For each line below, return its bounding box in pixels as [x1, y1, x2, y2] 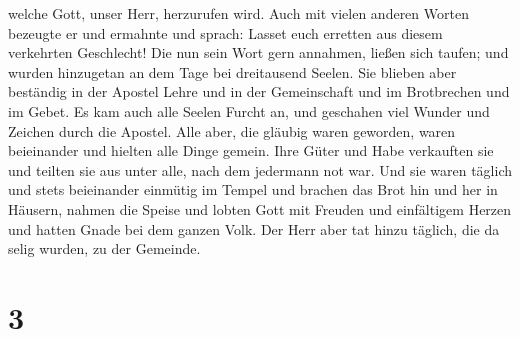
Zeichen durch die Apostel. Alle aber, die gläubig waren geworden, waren [8, 120, 456, 141]
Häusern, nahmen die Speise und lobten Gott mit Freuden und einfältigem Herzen [8, 198, 512, 219]
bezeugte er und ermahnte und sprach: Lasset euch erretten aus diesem [8, 22, 443, 43]
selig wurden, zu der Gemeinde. [8, 238, 201, 259]
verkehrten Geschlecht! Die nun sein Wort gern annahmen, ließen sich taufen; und [8, 42, 509, 63]
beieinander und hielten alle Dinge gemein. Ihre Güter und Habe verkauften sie [8, 140, 494, 161]
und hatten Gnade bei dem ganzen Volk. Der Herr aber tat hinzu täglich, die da [8, 218, 500, 239]
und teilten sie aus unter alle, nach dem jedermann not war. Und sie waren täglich [8, 159, 512, 180]
